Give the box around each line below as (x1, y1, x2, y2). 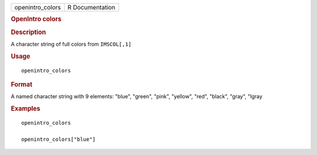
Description (11, 28, 46, 36)
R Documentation (68, 4, 116, 11)
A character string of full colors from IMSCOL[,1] (11, 40, 131, 47)
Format (11, 80, 32, 88)
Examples (11, 105, 41, 113)
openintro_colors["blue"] (21, 136, 96, 143)
